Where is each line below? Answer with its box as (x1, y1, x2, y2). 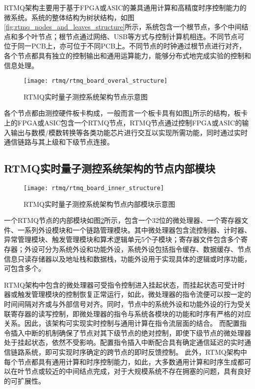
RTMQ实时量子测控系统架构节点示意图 (24, 91, 148, 101)
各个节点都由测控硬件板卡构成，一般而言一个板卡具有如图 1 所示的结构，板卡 (4, 108, 248, 118)
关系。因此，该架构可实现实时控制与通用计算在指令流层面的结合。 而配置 (4, 318, 240, 328)
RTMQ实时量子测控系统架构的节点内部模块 (4, 161, 215, 176)
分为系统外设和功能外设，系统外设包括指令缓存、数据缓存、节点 (45, 244, 251, 254)
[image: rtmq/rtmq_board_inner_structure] (24, 184, 164, 192)
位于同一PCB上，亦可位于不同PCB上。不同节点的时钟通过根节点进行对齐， (4, 41, 246, 51)
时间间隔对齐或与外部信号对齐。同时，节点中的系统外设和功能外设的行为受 (4, 298, 244, 309)
